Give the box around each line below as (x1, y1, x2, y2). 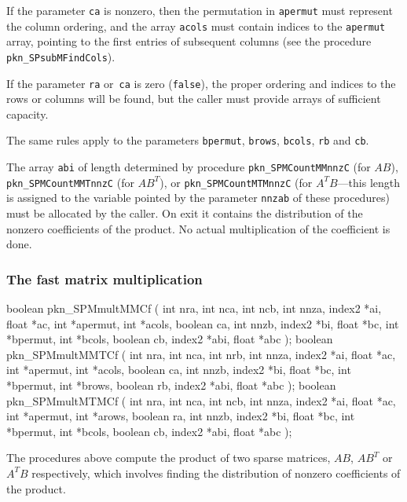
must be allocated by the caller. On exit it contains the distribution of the (6, 205, 363, 222)
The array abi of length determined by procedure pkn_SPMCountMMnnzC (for (6, 159, 371, 175)
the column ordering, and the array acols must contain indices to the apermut (6, 17, 386, 34)
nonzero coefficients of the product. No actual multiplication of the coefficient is (6, 220, 390, 236)
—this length (337, 174, 401, 190)
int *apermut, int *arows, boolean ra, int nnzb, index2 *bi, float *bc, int (6, 408, 355, 424)
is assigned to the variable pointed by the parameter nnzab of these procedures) (6, 189, 390, 206)
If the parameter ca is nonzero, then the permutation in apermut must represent (6, 2, 393, 18)
